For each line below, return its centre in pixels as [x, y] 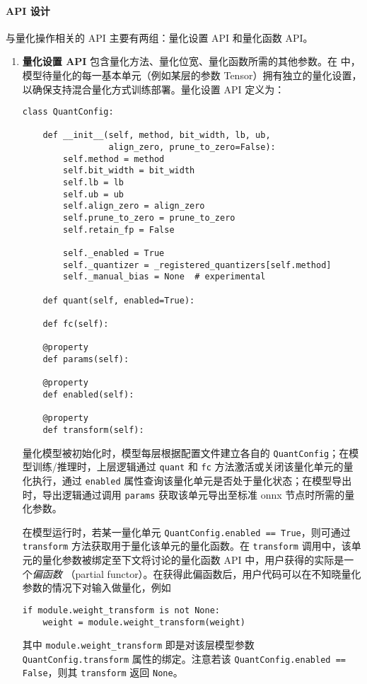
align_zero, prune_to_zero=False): [192, 147]
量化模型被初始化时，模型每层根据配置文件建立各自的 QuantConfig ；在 [186, 452]
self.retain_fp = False [119, 230]
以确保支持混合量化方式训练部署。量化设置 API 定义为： [153, 89]
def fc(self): [76, 324]
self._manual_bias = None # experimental [164, 277]
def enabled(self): [88, 394]
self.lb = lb [93, 183]
